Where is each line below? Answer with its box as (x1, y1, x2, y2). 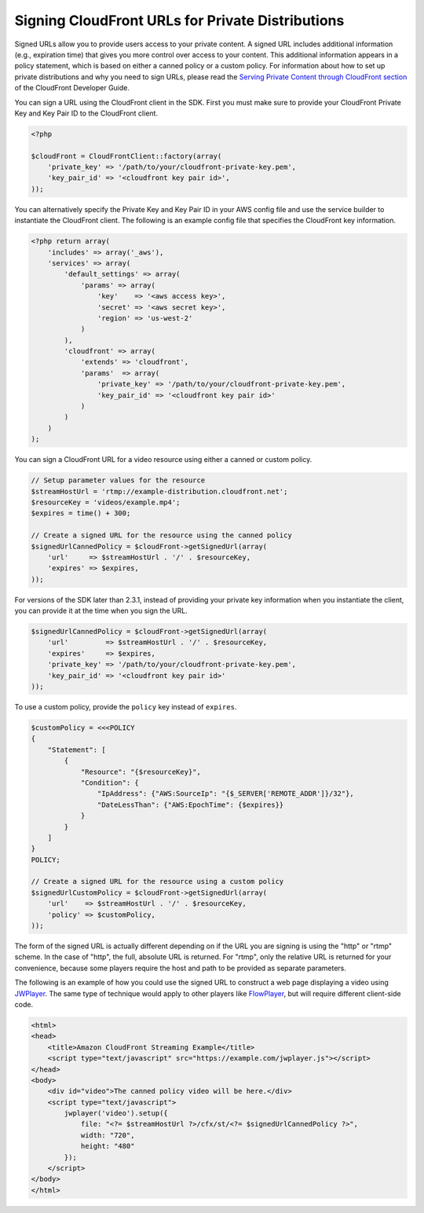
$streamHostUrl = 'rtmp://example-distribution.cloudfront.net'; (31, 487, 288, 496)
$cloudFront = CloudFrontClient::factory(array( (31, 152, 222, 160)
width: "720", (80, 1131, 135, 1139)
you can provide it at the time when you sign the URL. (14, 606, 188, 616)
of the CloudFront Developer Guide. (14, 83, 130, 93)
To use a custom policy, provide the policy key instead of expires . (14, 702, 237, 711)
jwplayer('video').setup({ (64, 1109, 168, 1118)
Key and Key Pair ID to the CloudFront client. (14, 108, 159, 118)
